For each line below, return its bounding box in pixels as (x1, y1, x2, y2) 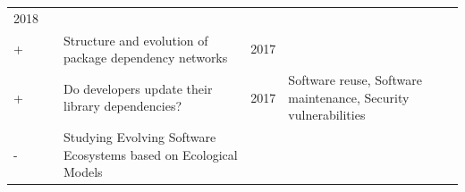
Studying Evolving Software (63, 128, 216, 146)
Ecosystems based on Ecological (63, 145, 238, 163)
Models (63, 163, 103, 181)
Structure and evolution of (63, 30, 208, 49)
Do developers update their (63, 79, 213, 97)
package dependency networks (63, 48, 228, 67)
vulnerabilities (288, 105, 366, 124)
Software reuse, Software (288, 71, 422, 89)
